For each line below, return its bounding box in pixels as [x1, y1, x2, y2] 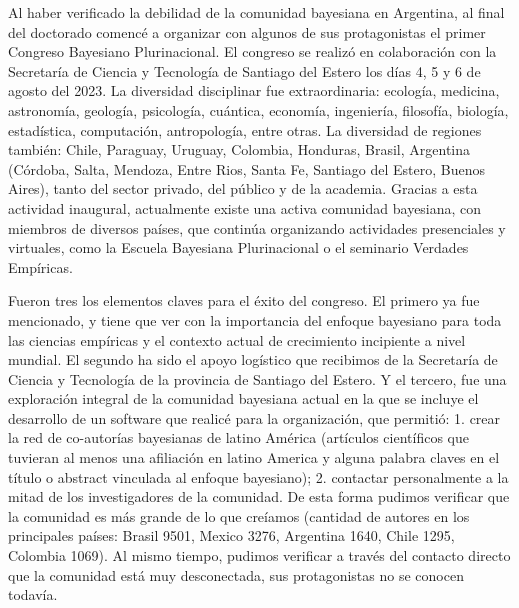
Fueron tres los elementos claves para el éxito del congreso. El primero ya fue [8, 290, 480, 311]
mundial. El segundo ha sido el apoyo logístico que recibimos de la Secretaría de [8, 349, 498, 370]
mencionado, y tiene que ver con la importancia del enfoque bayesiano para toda [8, 309, 502, 330]
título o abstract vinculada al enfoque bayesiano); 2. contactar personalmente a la [8, 466, 509, 487]
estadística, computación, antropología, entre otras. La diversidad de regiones [8, 119, 482, 140]
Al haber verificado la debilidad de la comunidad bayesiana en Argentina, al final [8, 2, 505, 22]
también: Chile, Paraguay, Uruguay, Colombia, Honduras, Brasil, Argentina [8, 139, 471, 160]
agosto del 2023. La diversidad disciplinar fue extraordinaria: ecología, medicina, [8, 80, 500, 101]
